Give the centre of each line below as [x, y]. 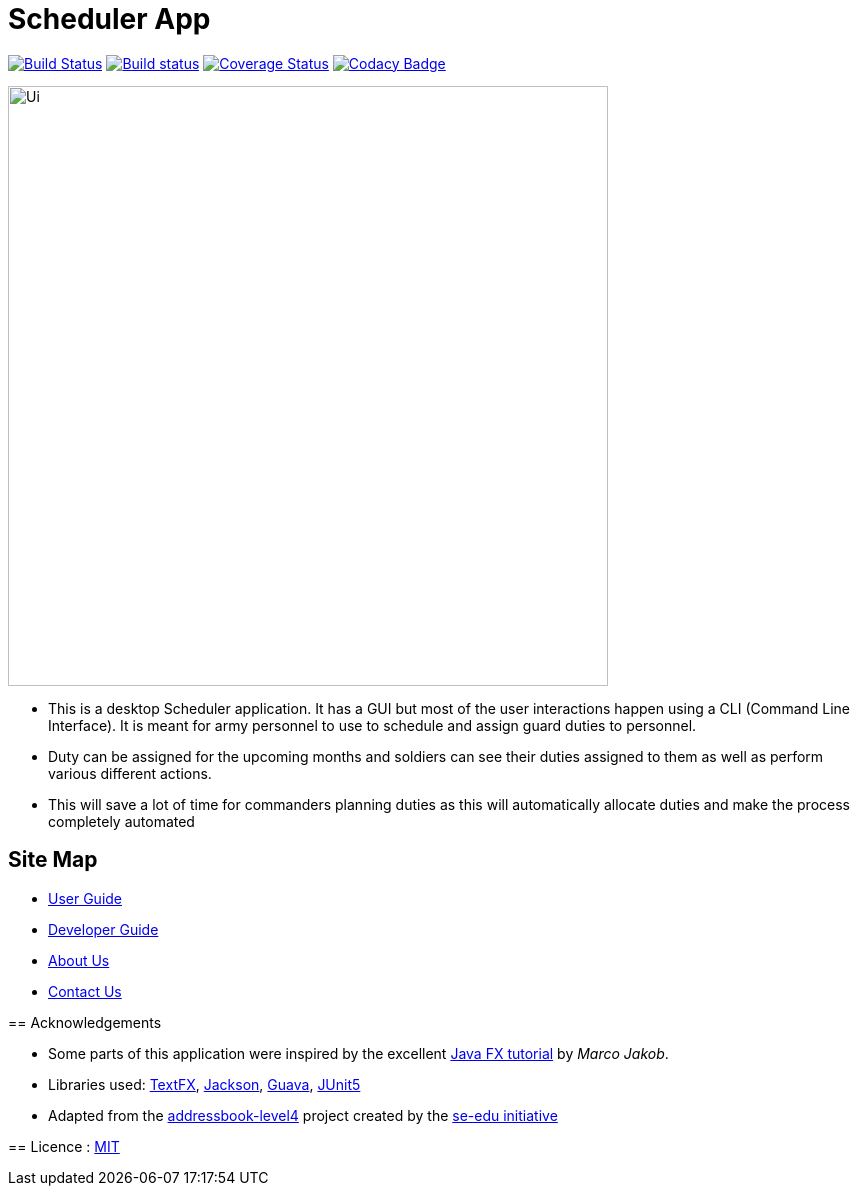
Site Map [53, 860]
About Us [79, 960]
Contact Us [85, 991]
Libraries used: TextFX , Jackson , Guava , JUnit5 [204, 1084]
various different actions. [130, 773]
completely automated [121, 821]
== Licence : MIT [64, 1146]
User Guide [85, 898]
